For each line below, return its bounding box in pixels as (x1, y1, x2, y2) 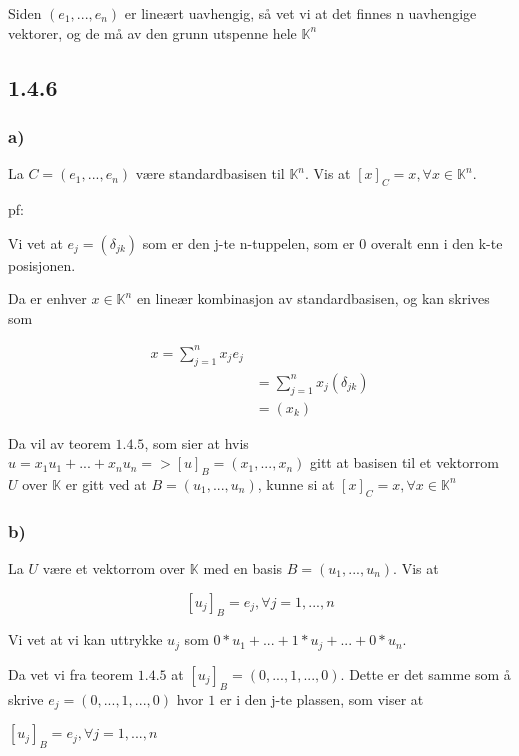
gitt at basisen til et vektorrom (309, 452, 499, 473)
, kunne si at (257, 473, 335, 494)
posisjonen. (8, 254, 76, 275)
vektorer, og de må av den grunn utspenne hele (8, 22, 297, 43)
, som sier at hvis (144, 432, 249, 453)
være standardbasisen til (135, 163, 285, 184)
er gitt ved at (65, 473, 147, 494)
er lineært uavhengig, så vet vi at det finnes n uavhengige (124, 3, 477, 23)
